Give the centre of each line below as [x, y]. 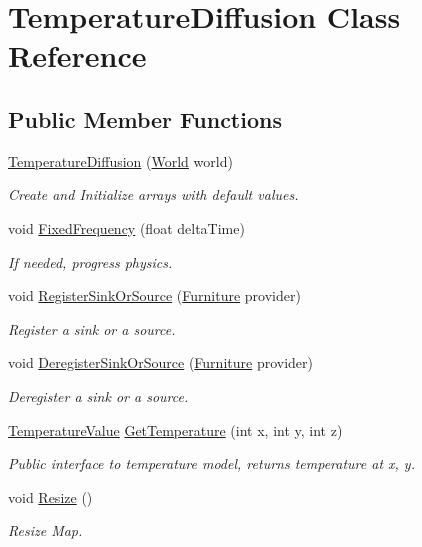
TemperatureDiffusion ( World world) [120, 160]
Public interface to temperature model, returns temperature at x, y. [211, 463]
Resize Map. [45, 530]
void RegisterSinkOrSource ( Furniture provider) [154, 295]
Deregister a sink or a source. [98, 395]
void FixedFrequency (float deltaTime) [126, 227]
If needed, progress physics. [90, 261]
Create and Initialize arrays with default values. [153, 194]
